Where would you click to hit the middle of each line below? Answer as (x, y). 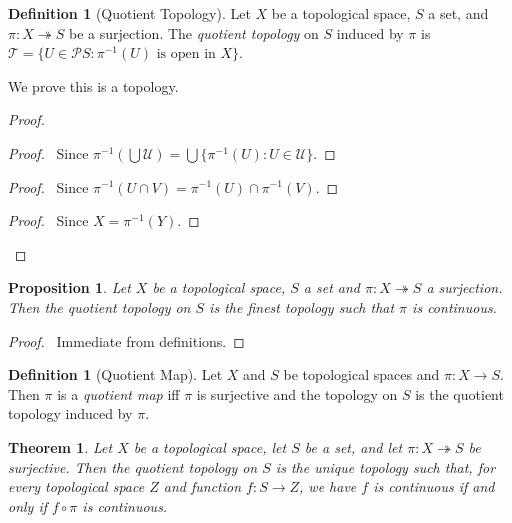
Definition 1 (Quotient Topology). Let (129, 13)
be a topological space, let (210, 446)
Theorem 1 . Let (60, 446)
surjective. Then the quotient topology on (133, 466)
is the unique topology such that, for (385, 466)
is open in (186, 54)
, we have (328, 486)
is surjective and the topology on (297, 393)
